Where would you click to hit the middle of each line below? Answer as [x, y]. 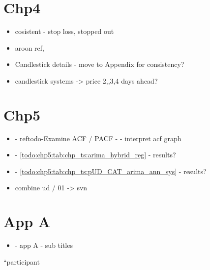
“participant [22, 261]
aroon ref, [30, 47]
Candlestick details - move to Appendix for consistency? [100, 64]
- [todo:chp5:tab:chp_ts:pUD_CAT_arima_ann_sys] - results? [111, 171]
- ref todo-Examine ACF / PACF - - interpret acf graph [98, 138]
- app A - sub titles [44, 245]
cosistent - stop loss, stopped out [64, 31]
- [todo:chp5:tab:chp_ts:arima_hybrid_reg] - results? [95, 155]
